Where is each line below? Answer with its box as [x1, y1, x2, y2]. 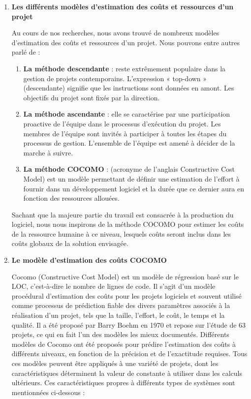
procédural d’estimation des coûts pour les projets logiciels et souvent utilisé [11, 290, 242, 301]
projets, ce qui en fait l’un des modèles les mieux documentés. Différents [11, 329, 229, 339]
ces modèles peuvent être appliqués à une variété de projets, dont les [11, 358, 219, 368]
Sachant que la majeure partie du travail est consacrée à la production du [11, 209, 234, 219]
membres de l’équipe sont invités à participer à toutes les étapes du [23, 128, 227, 138]
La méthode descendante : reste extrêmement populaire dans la [23, 63, 226, 73]
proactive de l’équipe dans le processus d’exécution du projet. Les [23, 118, 221, 128]
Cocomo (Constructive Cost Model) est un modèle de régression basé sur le [11, 271, 239, 281]
